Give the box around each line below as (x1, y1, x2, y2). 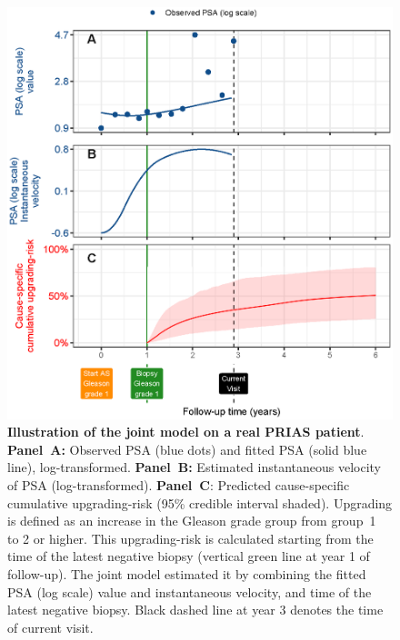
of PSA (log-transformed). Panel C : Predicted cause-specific (7, 476, 350, 495)
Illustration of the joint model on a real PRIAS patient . (7, 422, 365, 441)
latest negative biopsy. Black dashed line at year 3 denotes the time (7, 600, 384, 619)
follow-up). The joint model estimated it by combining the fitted (7, 565, 366, 584)
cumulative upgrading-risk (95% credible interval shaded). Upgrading (7, 493, 393, 512)
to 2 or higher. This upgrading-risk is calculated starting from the (7, 528, 374, 547)
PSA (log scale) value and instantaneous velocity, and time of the (7, 582, 372, 601)
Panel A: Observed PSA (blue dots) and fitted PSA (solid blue (7, 439, 367, 458)
